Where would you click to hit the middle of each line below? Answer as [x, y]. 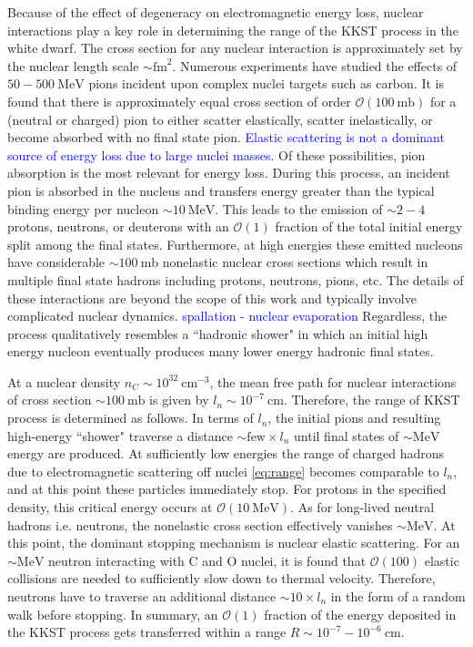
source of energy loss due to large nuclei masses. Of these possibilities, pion [216, 154]
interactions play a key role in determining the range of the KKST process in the [233, 30]
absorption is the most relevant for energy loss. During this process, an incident [229, 173]
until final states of [347, 435]
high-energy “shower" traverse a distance [120, 435]
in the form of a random [398, 596]
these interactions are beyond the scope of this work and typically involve [212, 298]
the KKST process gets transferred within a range [147, 632]
